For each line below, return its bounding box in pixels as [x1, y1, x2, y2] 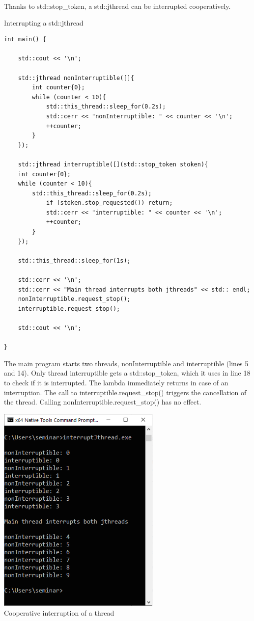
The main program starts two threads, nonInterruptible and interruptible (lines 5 [4, 358, 249, 368]
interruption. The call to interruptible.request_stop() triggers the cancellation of [4, 387, 247, 397]
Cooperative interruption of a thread [4, 607, 114, 618]
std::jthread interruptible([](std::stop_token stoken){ [18, 161, 208, 168]
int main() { [4, 36, 46, 43]
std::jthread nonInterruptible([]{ [18, 74, 134, 81]
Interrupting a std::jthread [4, 17, 84, 27]
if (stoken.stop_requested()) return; [46, 199, 173, 207]
